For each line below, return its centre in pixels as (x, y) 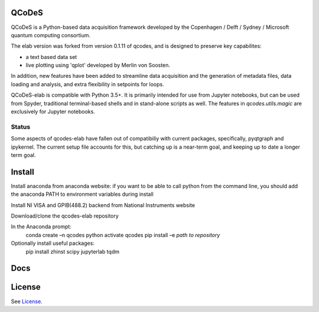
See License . (27, 301)
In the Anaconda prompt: (41, 226)
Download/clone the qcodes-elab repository (65, 216)
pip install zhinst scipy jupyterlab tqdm (72, 251)
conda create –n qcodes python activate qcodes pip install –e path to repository (123, 235)
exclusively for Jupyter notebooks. (53, 111)
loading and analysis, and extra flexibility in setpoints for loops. (88, 84)
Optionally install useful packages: (53, 243)
